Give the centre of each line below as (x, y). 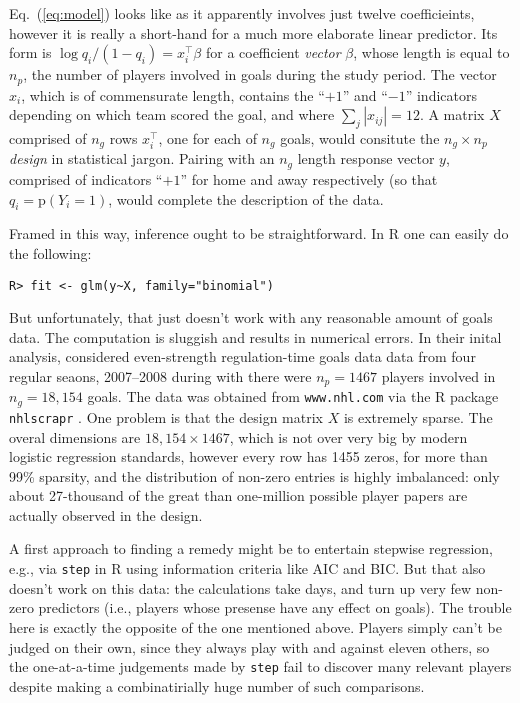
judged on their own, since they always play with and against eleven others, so (249, 646)
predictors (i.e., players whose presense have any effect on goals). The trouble (275, 607)
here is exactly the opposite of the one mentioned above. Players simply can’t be (255, 626)
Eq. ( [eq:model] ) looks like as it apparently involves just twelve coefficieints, (242, 13)
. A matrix (452, 114)
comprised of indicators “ (86, 178)
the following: (50, 252)
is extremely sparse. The (418, 416)
